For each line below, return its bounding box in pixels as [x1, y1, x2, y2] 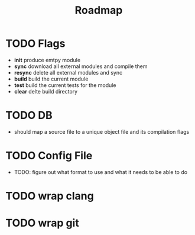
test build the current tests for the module [14, 81, 116, 89]
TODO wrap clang [5, 189, 94, 202]
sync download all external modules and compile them [14, 63, 148, 70]
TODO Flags [5, 37, 66, 50]
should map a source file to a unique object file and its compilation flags [14, 128, 190, 135]
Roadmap [74, 4, 123, 17]
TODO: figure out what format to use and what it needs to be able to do [14, 168, 187, 175]
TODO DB [5, 109, 53, 122]
